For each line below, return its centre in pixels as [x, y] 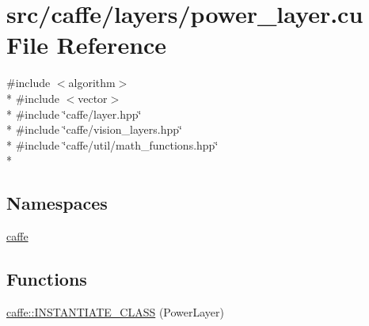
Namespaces [57, 203]
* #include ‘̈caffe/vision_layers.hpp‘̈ [94, 129]
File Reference [87, 45]
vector [93, 98]
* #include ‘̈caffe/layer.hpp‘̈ [74, 114]
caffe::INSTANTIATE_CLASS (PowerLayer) [116, 311]
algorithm [92, 83]
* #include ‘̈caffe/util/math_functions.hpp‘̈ [112, 144]
